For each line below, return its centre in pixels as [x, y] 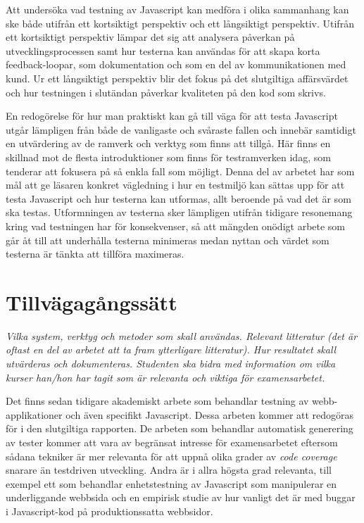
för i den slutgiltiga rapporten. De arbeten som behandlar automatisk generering [180, 428]
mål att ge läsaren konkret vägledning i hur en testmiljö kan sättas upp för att [175, 185]
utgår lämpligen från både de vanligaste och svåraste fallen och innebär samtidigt [181, 129]
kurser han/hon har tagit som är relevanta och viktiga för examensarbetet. [165, 377]
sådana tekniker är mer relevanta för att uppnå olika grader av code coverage [171, 456]
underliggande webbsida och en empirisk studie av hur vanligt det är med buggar [181, 497]
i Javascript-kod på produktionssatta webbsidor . [109, 511]
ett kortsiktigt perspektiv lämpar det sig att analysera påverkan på [150, 37]
